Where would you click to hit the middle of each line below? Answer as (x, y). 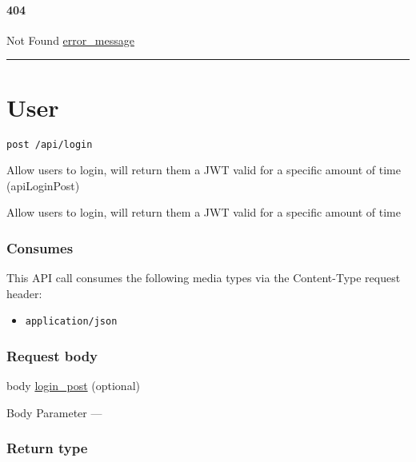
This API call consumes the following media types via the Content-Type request (204, 278)
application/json (71, 322)
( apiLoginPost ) (43, 185)
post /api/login (50, 144)
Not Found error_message (70, 40)
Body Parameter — (54, 412)
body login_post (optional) (73, 386)
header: (24, 293)
